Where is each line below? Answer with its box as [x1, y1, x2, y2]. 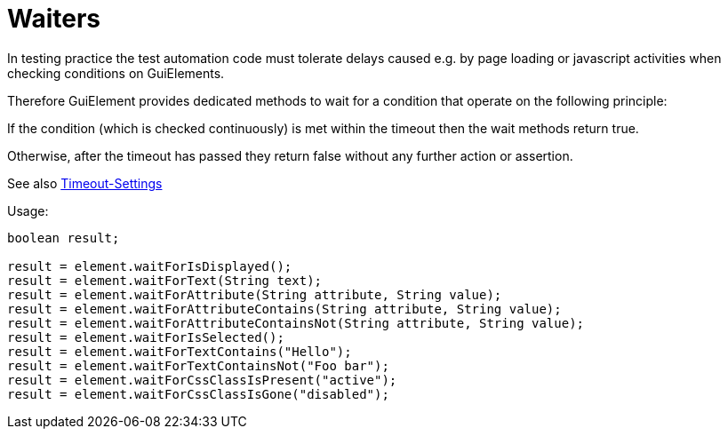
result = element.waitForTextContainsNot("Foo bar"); [7, 358, 389, 373]
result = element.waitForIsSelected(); [7, 329, 284, 345]
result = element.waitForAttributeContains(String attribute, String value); [7, 301, 562, 316]
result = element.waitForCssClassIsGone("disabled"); [7, 386, 389, 401]
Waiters [7, 4, 101, 34]
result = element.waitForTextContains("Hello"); [7, 344, 352, 359]
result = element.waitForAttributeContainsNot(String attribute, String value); [7, 315, 585, 330]
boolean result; [7, 230, 120, 245]
